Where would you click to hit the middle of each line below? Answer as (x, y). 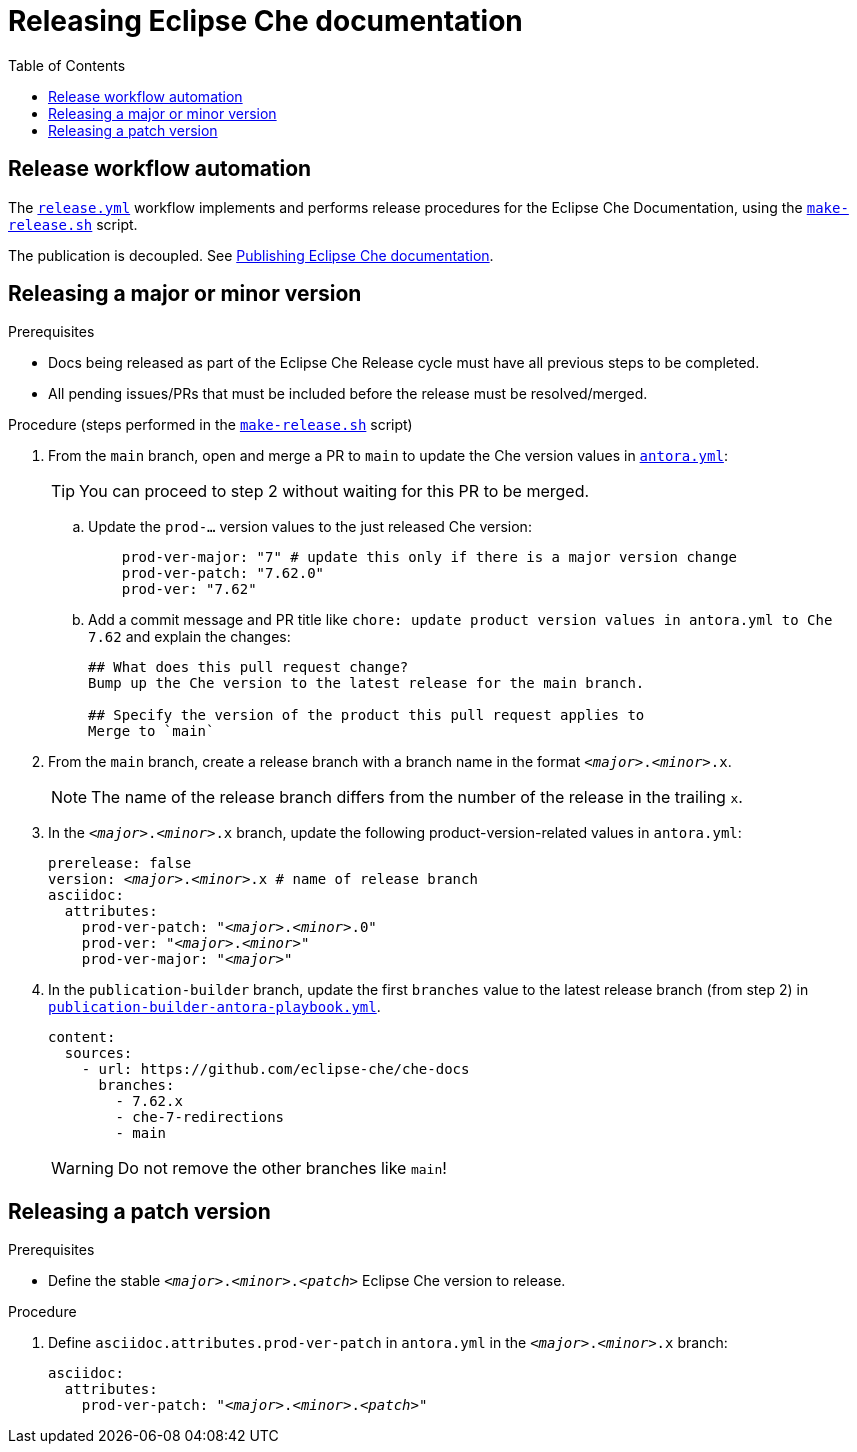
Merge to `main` (151, 731)
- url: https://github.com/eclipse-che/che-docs (275, 1069)
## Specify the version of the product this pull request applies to (366, 715)
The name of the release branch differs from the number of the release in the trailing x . (417, 797)
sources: (98, 1053)
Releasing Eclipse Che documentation (265, 21)
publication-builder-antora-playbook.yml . (214, 1007)
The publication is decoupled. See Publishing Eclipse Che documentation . (251, 255)
